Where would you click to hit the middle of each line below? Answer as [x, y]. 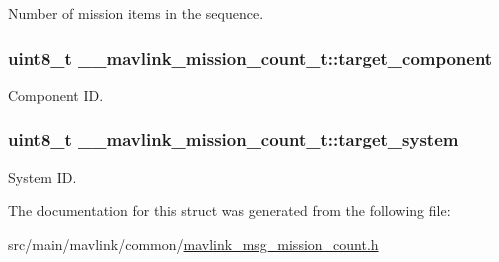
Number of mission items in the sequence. [136, 13]
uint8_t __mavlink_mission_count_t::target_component [250, 57]
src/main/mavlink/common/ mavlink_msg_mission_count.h [193, 243]
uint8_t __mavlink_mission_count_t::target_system [233, 139]
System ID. [42, 176]
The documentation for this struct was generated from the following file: [229, 210]
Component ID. [56, 94]
